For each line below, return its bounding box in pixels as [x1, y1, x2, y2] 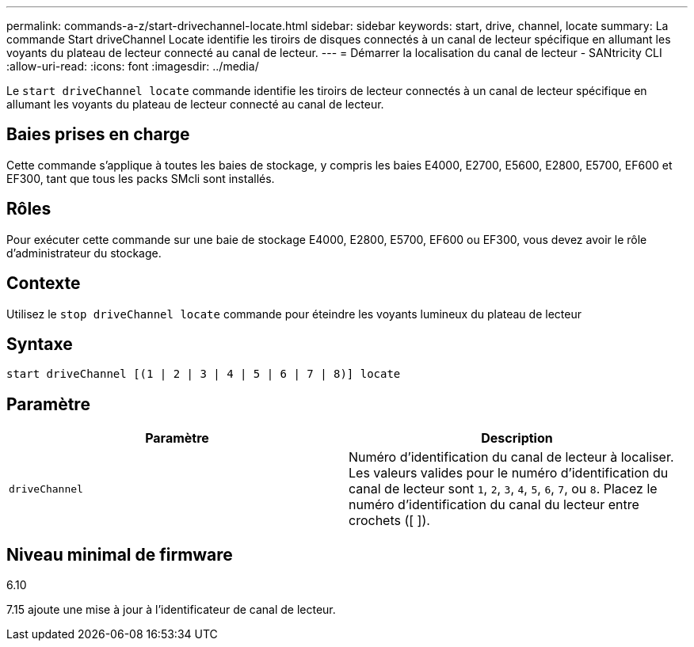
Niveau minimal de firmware [6, 544, 233, 565]
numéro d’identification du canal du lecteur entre [349, 497, 639, 513]
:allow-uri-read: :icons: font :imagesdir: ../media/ [6, 59, 259, 73]
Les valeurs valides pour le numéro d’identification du [349, 465, 669, 481]
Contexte [6, 273, 81, 294]
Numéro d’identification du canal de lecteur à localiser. [349, 449, 674, 466]
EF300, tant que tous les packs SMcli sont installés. [6, 171, 275, 185]
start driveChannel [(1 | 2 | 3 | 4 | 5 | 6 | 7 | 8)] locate [6, 367, 401, 381]
